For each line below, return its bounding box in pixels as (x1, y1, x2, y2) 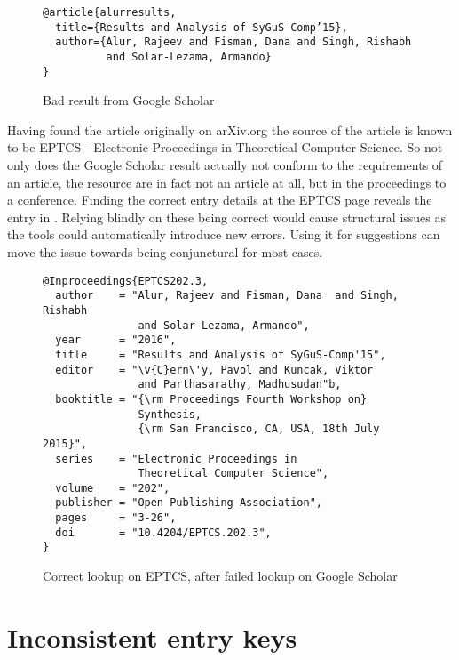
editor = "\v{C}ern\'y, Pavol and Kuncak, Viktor (55, 363, 374, 376)
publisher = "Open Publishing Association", (55, 496, 322, 510)
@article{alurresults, (43, 6, 177, 19)
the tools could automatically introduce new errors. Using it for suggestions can (7, 225, 440, 244)
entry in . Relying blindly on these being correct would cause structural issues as (7, 207, 447, 226)
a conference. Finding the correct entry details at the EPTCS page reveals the (7, 190, 432, 209)
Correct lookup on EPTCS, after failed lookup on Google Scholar (43, 567, 398, 585)
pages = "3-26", (55, 511, 177, 525)
